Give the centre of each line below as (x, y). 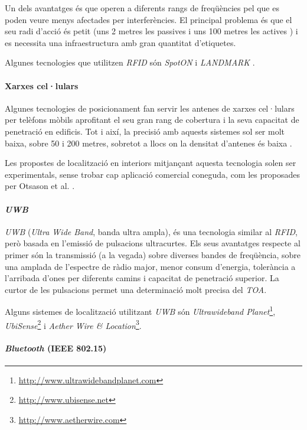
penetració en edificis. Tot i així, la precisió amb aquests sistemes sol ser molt (145, 131)
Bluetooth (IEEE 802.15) (56, 348)
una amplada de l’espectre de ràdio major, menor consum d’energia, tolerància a (150, 266)
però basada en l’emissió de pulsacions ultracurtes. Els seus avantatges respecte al (153, 243)
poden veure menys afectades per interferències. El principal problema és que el (148, 19)
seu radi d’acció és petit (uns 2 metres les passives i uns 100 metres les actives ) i (151, 31)
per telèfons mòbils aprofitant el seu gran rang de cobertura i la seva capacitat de (152, 120)
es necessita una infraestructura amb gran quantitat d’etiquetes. (120, 42)
